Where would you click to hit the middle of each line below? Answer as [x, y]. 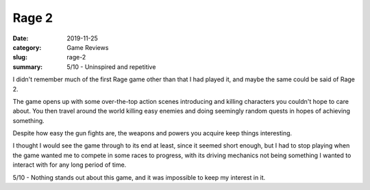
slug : [20, 57]
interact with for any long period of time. [70, 165]
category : [27, 47]
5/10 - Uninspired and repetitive [111, 67]
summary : [28, 67]
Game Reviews [88, 47]
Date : [21, 38]
